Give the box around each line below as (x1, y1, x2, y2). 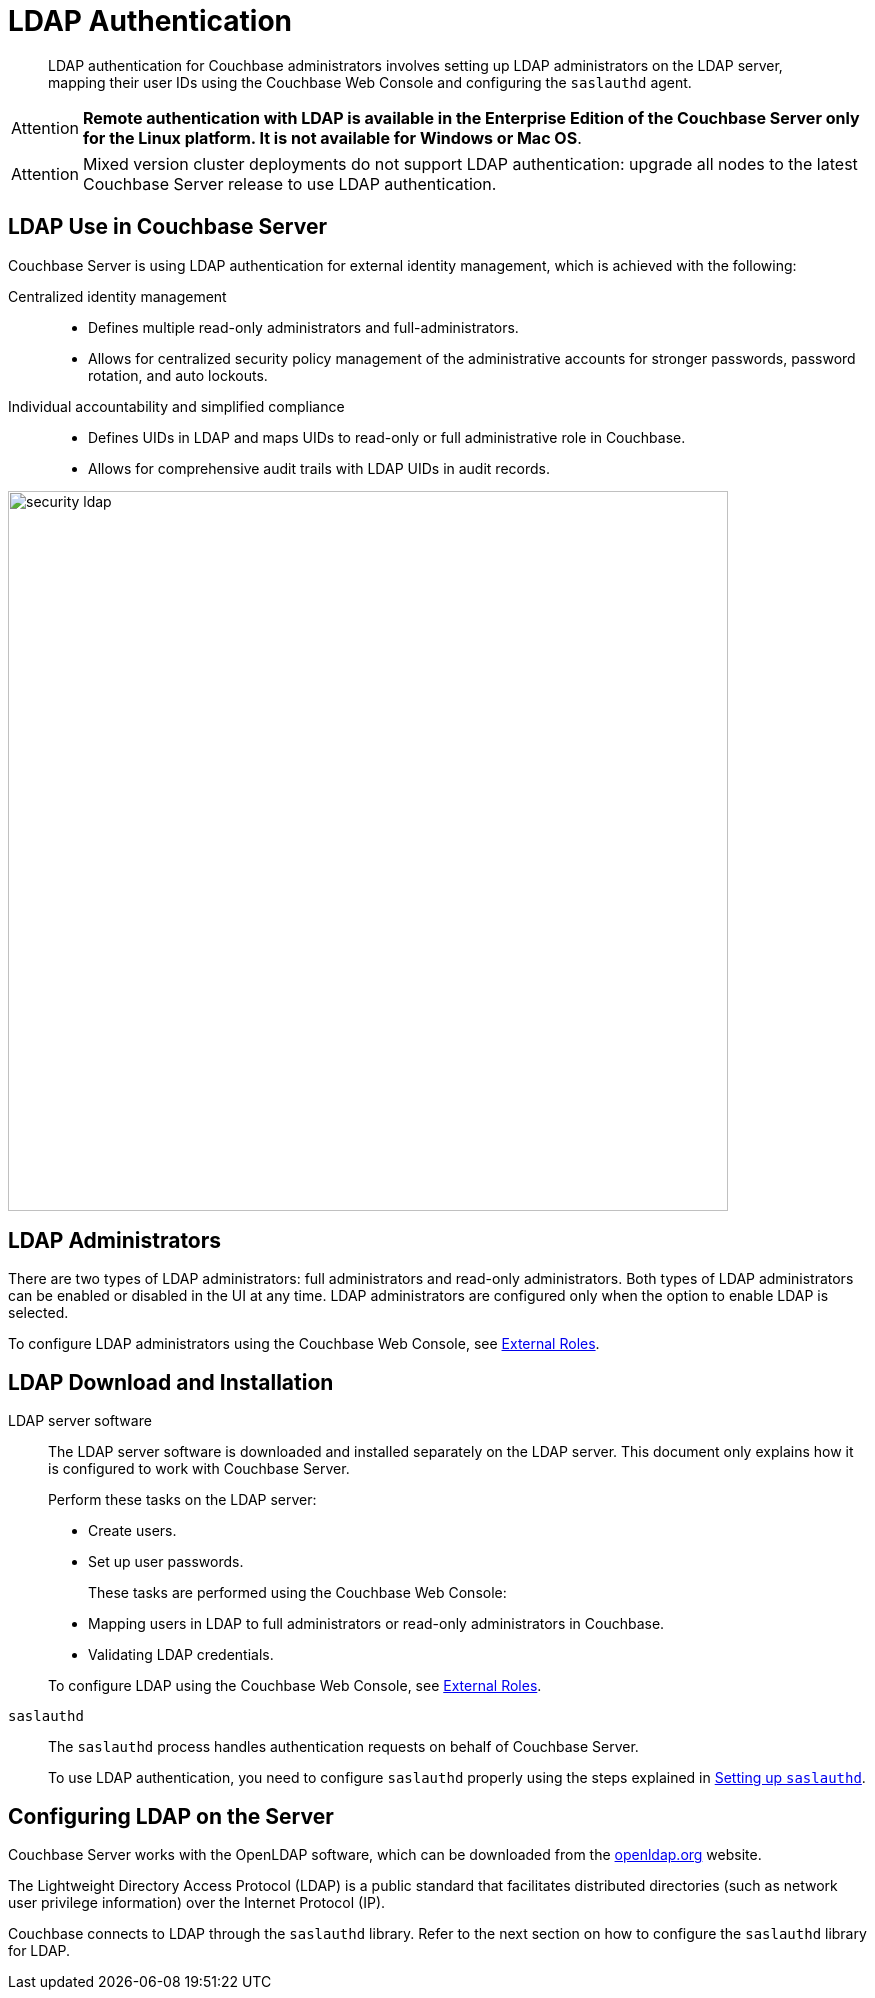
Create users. (88, 1522, 177, 1540)
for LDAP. (8, 1942, 71, 1960)
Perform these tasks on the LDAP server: (48, 1491, 317, 1509)
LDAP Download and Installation (8, 1369, 334, 1395)
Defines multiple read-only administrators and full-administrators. (88, 318, 519, 336)
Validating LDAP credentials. (88, 1646, 274, 1664)
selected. (8, 1304, 69, 1322)
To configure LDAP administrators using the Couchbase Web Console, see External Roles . (8, 1335, 600, 1353)
